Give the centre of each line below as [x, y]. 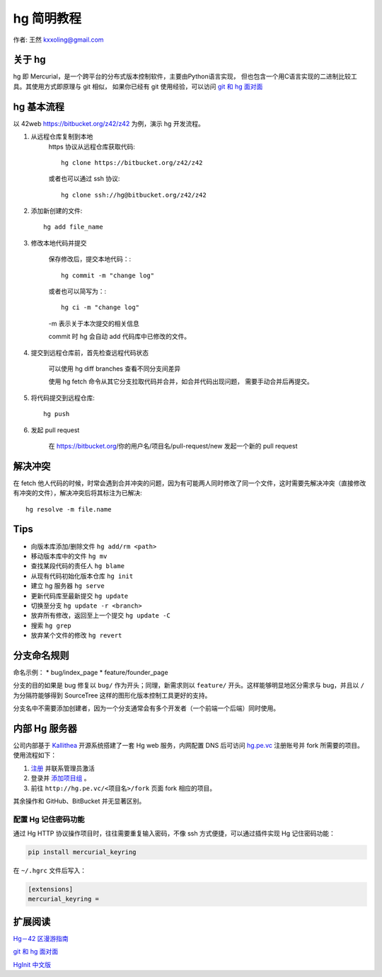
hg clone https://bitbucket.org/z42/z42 [132, 162]
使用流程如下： [35, 755]
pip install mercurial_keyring [82, 852]
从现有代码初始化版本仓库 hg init [82, 576]
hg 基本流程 [39, 106]
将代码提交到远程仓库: [63, 398]
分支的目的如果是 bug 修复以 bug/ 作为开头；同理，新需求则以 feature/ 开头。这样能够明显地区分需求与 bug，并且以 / [189, 686]
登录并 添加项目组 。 [60, 778]
